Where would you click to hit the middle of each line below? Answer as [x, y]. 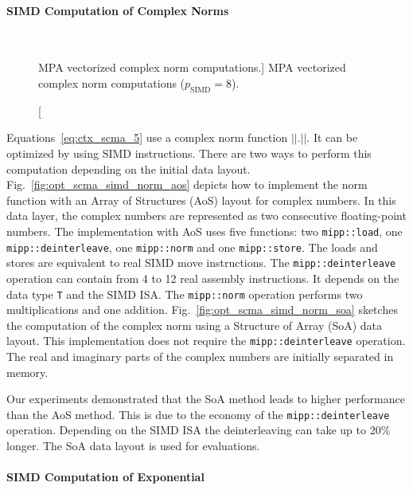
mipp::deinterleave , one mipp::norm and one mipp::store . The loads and [192, 247]
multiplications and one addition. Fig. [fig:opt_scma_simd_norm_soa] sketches [202, 310]
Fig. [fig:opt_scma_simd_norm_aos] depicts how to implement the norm [187, 184]
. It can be [332, 137]
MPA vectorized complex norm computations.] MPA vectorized [192, 67]
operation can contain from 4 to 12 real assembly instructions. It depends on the [203, 278]
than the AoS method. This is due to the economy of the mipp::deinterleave [198, 414]
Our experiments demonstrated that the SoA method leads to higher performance [206, 399]
